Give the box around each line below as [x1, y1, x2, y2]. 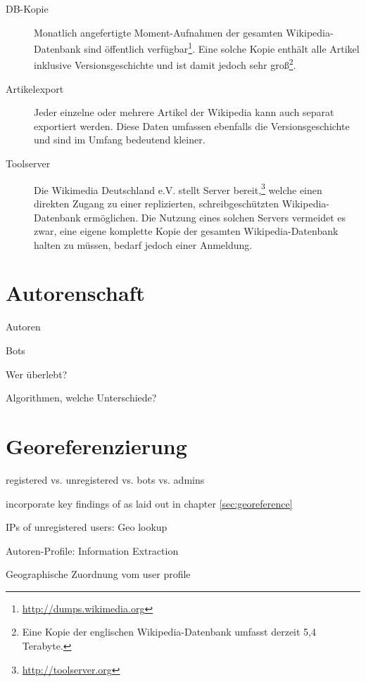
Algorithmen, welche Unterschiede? [6, 390, 157, 405]
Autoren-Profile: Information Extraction [6, 543, 179, 558]
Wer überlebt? [6, 366, 68, 381]
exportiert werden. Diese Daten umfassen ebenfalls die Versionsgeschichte [34, 118, 350, 133]
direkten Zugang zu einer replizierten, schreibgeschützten [34, 195, 279, 210]
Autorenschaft [6, 278, 145, 307]
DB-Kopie [6, 1, 49, 15]
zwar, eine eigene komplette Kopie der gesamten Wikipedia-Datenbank [34, 224, 339, 238]
